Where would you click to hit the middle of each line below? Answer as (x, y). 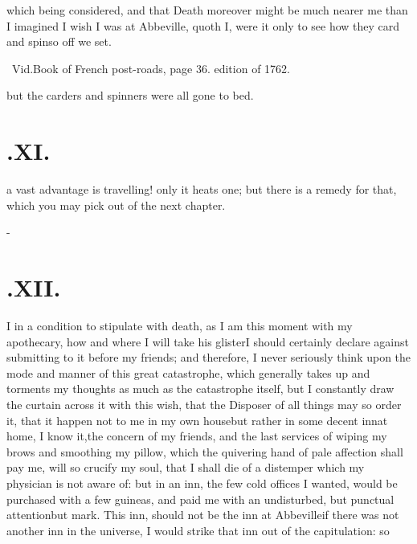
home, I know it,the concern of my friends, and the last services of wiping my (197, 436)
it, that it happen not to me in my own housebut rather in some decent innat (197, 420)
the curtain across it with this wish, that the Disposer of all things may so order (204, 404)
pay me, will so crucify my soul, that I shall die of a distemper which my (186, 467)
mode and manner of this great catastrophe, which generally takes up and (188, 372)
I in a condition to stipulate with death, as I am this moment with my (180, 325)
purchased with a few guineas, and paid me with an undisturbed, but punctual (200, 499)
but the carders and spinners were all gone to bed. (130, 95)
